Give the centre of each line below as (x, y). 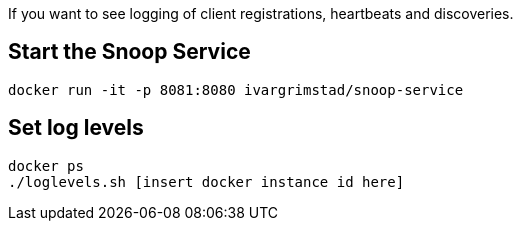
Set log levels (76, 128)
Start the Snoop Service (129, 52)
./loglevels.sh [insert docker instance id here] (206, 181)
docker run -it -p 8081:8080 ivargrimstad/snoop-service (236, 89)
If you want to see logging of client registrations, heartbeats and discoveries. (261, 13)
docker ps (46, 165)
